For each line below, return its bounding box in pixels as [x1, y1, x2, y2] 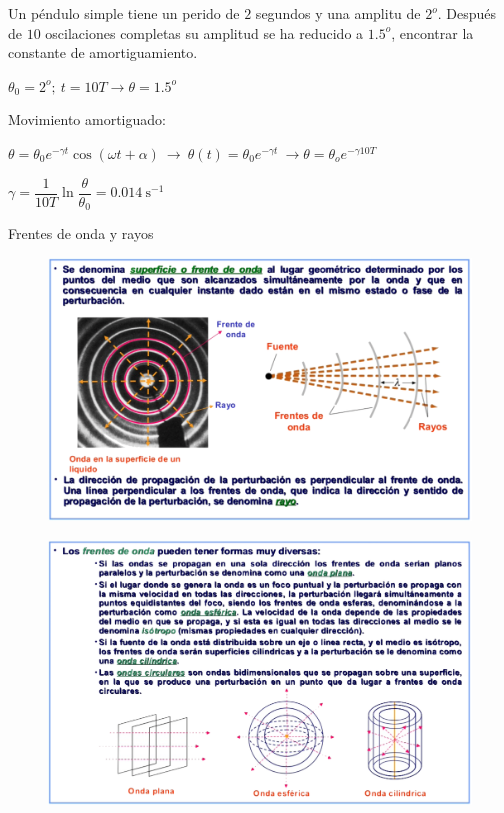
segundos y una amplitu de [255, 3, 421, 23]
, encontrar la [391, 22, 474, 43]
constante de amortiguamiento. [8, 42, 198, 63]
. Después [437, 3, 497, 23]
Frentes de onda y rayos [8, 223, 154, 244]
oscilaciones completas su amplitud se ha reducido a [45, 22, 364, 43]
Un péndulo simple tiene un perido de [8, 3, 240, 23]
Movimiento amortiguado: [8, 109, 166, 130]
